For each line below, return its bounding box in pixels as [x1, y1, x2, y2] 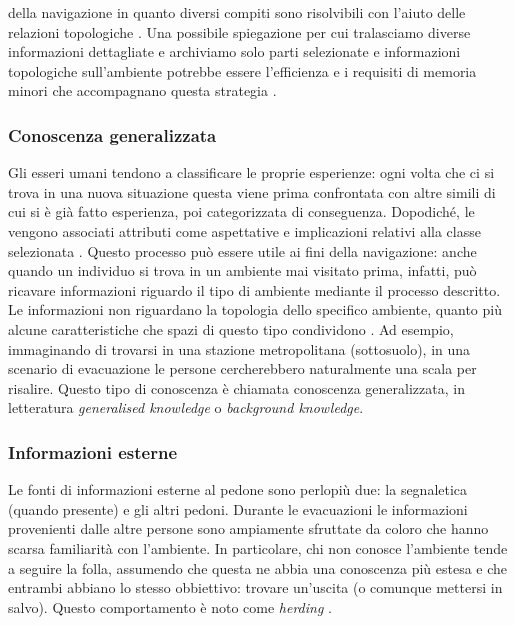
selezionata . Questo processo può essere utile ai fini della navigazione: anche [8, 240, 477, 261]
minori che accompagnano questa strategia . [8, 80, 277, 101]
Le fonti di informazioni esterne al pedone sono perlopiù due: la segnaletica [8, 479, 468, 500]
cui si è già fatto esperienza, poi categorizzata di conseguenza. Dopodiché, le [8, 201, 475, 222]
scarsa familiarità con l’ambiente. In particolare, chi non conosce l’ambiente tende [8, 537, 508, 558]
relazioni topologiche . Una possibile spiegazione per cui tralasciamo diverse [8, 21, 471, 42]
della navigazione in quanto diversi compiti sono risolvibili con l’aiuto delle [8, 2, 466, 22]
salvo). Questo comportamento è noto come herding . [8, 596, 332, 617]
